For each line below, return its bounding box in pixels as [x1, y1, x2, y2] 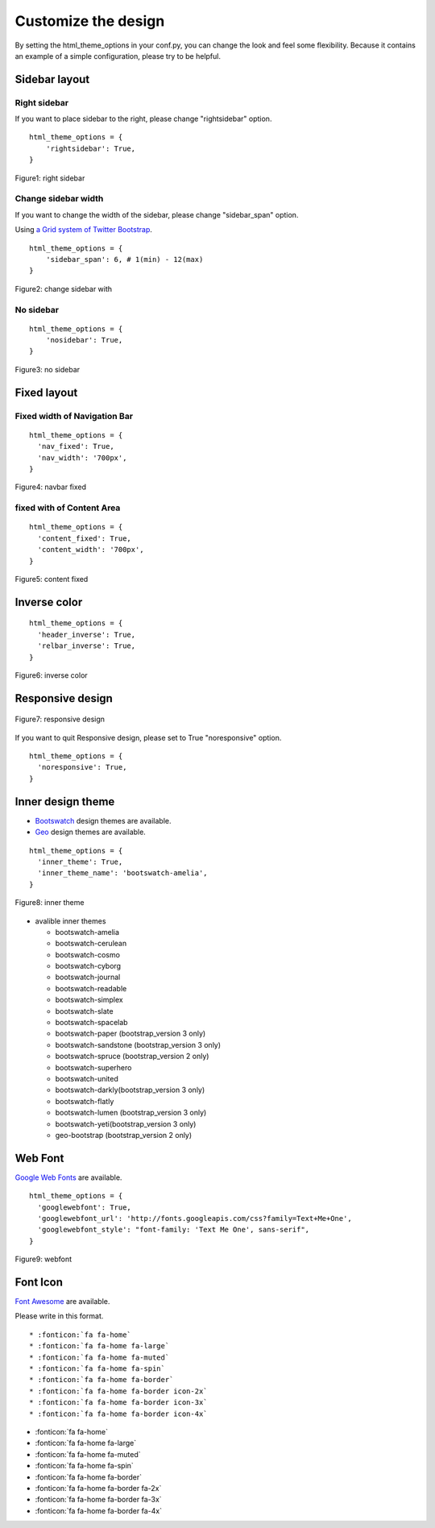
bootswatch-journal [55, 972, 121, 982]
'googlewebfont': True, [37, 1202, 132, 1212]
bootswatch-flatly [55, 1096, 114, 1106]
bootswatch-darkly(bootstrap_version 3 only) [55, 1085, 205, 1095]
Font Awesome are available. [14, 1297, 110, 1306]
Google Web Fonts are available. [14, 1173, 122, 1182]
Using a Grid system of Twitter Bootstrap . [14, 225, 153, 235]
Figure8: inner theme [14, 898, 85, 907]
